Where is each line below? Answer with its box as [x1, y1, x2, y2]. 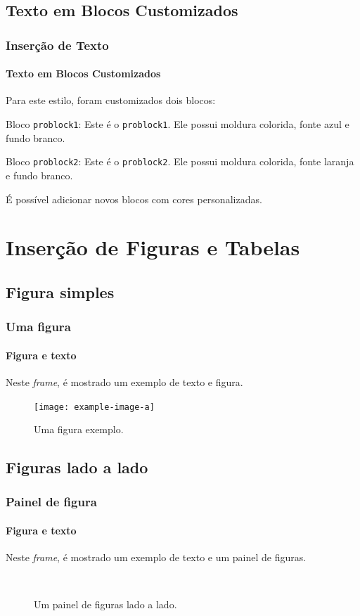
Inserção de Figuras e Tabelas [6, 233, 300, 262]
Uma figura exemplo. [34, 422, 124, 437]
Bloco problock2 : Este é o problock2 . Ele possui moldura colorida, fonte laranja [6, 154, 354, 169]
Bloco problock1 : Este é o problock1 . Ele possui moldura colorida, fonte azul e [6, 117, 349, 131]
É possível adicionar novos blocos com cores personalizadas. [6, 191, 262, 206]
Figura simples [6, 281, 115, 302]
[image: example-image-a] [34, 402, 155, 412]
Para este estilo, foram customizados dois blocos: [6, 93, 216, 108]
